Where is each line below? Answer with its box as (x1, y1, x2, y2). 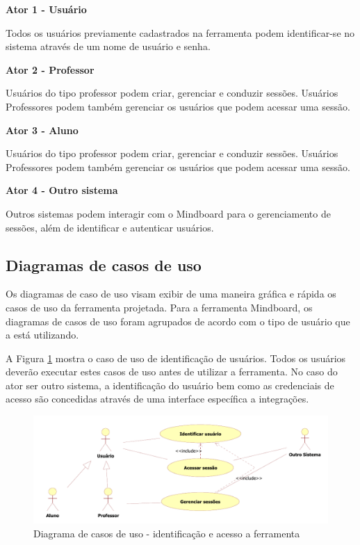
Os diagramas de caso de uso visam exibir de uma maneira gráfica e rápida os (6, 286, 336, 301)
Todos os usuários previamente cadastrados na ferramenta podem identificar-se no (6, 25, 355, 40)
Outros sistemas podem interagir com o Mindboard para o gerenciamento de (6, 206, 331, 220)
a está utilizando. (6, 327, 79, 342)
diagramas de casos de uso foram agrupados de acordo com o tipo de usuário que (6, 314, 350, 328)
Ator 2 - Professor (6, 62, 95, 76)
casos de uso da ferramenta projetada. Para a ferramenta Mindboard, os (6, 300, 313, 314)
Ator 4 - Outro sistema (6, 183, 118, 197)
